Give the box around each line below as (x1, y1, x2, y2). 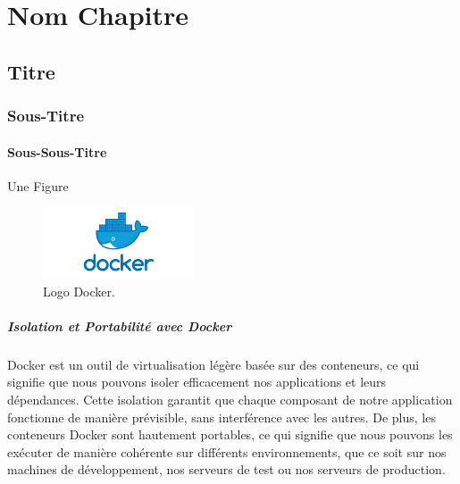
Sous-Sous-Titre (7, 142, 107, 161)
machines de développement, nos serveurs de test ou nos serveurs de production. (7, 460, 446, 479)
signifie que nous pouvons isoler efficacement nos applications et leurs (7, 372, 387, 391)
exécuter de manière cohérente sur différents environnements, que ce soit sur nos (7, 442, 447, 461)
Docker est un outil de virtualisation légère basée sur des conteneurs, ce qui (7, 355, 420, 373)
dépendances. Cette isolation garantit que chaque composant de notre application (7, 389, 453, 408)
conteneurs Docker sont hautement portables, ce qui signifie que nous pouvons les (7, 425, 453, 444)
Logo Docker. (43, 281, 115, 300)
